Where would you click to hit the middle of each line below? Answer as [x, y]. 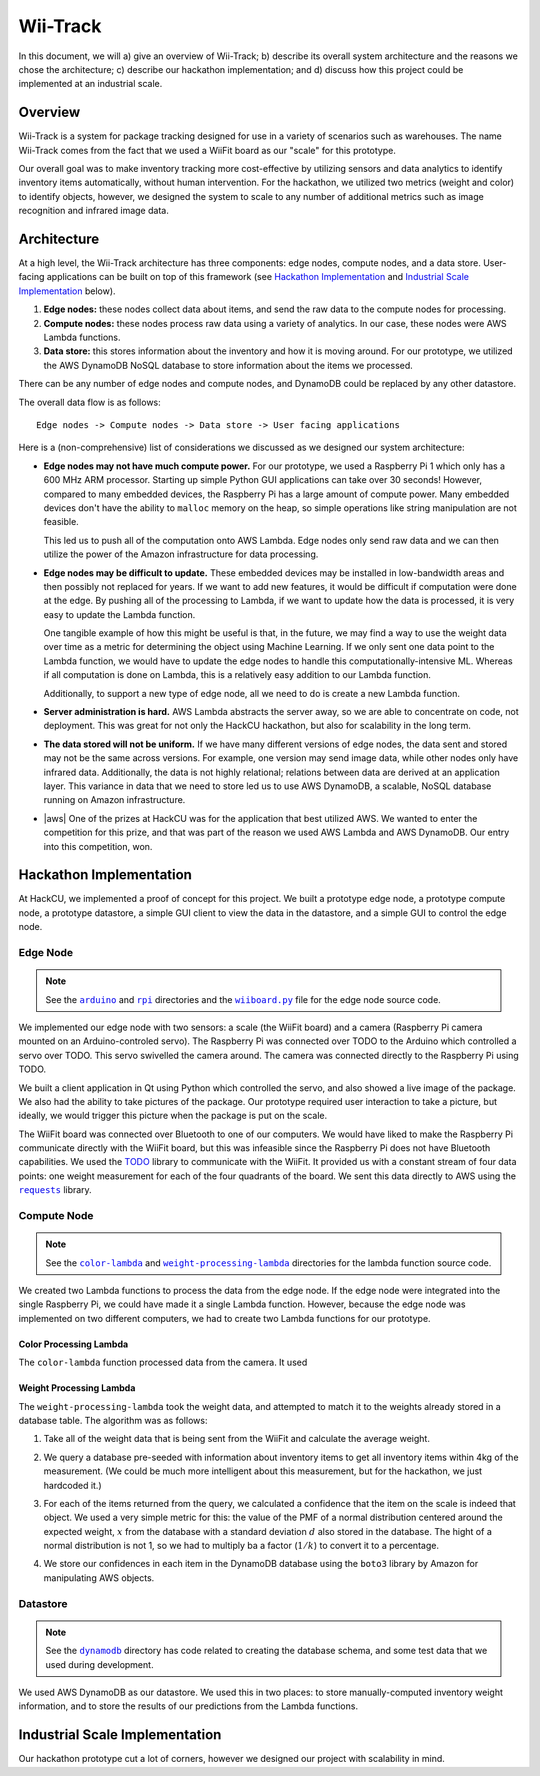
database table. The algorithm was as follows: [113, 1420]
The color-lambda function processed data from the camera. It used [163, 1362]
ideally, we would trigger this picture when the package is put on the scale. [173, 1116]
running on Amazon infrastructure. [114, 800]
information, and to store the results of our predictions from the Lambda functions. [188, 1706]
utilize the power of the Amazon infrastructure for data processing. [181, 554]
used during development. [99, 1664]
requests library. [55, 1190]
